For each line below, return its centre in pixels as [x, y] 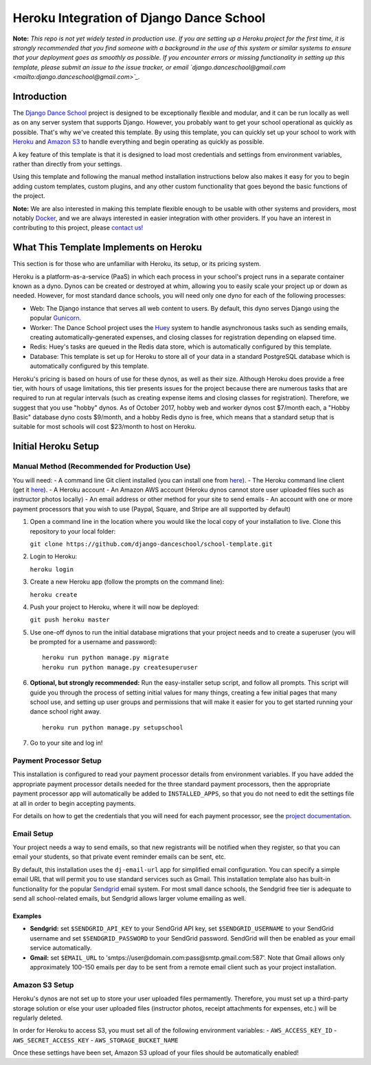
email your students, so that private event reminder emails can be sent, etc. [119, 857]
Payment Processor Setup [57, 760]
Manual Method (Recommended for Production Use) [102, 466]
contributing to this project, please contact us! [78, 228]
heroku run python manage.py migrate [106, 658]
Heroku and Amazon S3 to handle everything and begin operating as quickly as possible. [138, 142]
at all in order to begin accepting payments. [74, 803]
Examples [27, 916]
